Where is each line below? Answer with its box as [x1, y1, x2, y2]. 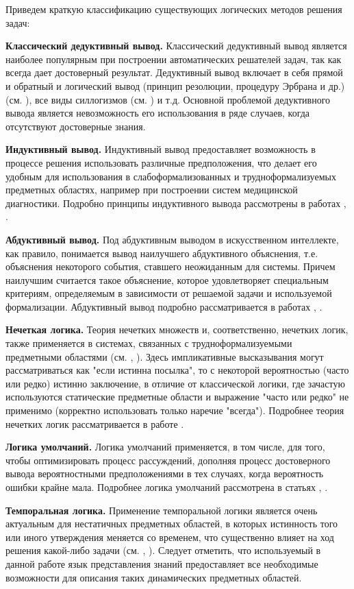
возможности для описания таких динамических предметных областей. [5, 570, 302, 584]
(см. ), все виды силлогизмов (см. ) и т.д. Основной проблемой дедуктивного [5, 92, 331, 106]
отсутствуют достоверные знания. [5, 119, 146, 133]
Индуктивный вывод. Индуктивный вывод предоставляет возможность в [5, 142, 316, 156]
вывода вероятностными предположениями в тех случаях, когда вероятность [5, 466, 324, 481]
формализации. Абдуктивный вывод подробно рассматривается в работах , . [5, 299, 323, 313]
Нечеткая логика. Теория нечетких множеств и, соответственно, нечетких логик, [5, 322, 349, 337]
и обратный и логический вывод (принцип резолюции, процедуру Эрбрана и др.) [5, 78, 345, 93]
